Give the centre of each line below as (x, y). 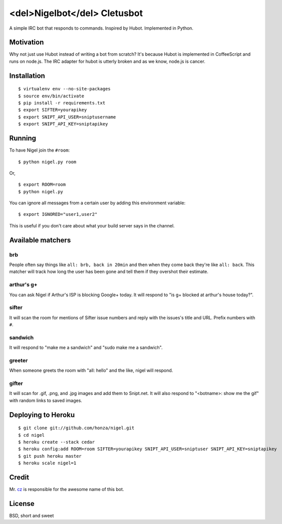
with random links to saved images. (46, 400)
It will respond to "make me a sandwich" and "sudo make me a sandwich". (86, 348)
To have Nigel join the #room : (40, 150)
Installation (27, 76)
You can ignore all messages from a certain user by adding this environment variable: (97, 203)
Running (23, 138)
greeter (19, 360)
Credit (19, 478)
